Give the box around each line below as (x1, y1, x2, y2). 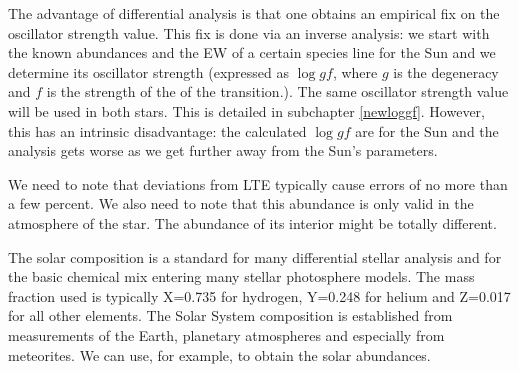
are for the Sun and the (355, 120, 499, 141)
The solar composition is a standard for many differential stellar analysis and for (8, 246, 502, 267)
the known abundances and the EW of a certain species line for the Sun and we (8, 42, 496, 63)
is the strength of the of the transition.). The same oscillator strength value (46, 81, 509, 102)
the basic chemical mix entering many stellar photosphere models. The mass (8, 266, 475, 287)
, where (332, 61, 378, 82)
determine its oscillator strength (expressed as (8, 61, 289, 82)
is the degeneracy (393, 61, 499, 82)
